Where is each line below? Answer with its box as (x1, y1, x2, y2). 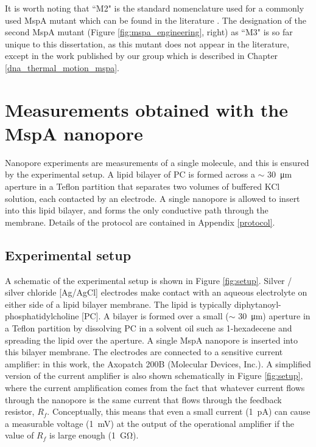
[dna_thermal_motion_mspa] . (5, 61, 119, 74)
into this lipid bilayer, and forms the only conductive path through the (5, 204, 269, 217)
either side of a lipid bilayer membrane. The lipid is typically (5, 297, 232, 310)
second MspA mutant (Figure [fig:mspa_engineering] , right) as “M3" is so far (5, 26, 293, 38)
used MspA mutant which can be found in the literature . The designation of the (5, 13, 307, 26)
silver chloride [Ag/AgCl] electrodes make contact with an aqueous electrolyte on (5, 286, 307, 299)
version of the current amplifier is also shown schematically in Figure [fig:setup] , (5, 369, 303, 382)
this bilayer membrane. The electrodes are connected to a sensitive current (5, 345, 283, 358)
